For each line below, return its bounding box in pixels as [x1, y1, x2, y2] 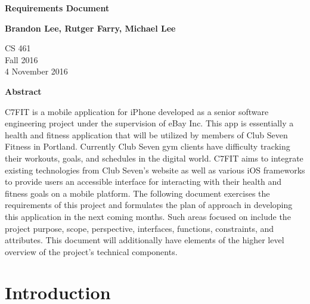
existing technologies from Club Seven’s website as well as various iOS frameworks [5, 163, 305, 176]
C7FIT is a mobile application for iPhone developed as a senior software [5, 105, 269, 117]
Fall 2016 [5, 53, 38, 66]
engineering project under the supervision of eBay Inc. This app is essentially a [5, 117, 294, 129]
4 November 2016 [5, 65, 68, 77]
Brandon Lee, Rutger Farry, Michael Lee [5, 21, 176, 34]
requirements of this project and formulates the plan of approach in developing [5, 198, 293, 211]
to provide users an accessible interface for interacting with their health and [5, 175, 282, 188]
